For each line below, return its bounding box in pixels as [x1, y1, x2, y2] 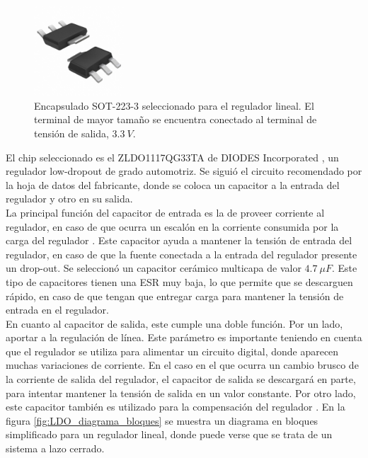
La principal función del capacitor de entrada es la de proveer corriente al [6, 205, 325, 219]
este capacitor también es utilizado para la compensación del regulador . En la [6, 399, 345, 414]
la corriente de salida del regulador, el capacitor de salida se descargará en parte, [6, 372, 356, 387]
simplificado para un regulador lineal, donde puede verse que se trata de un [6, 427, 333, 442]
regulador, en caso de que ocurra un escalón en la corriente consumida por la [6, 219, 339, 234]
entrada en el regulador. [6, 302, 109, 317]
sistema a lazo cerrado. [6, 441, 105, 456]
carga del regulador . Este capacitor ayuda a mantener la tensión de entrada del [6, 233, 352, 248]
